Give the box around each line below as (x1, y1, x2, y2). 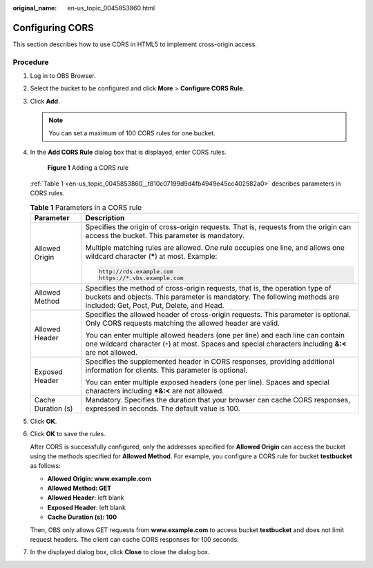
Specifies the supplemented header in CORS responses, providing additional (85, 356, 334, 366)
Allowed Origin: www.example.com (47, 474, 151, 482)
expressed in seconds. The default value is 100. (85, 404, 240, 413)
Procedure (12, 57, 49, 67)
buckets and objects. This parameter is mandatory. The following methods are (85, 292, 340, 302)
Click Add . (30, 97, 60, 105)
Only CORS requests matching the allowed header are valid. (85, 318, 280, 328)
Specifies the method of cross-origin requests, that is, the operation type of (85, 283, 332, 293)
